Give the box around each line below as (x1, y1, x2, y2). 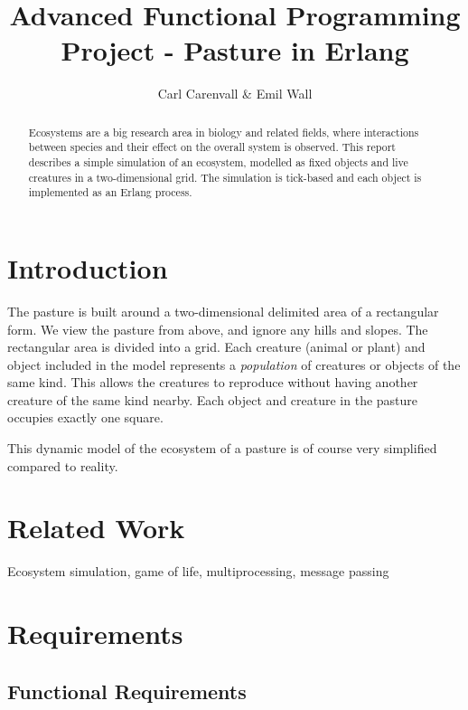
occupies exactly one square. (7, 408, 164, 427)
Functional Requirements (7, 677, 247, 705)
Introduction (7, 249, 168, 286)
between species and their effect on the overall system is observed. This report (28, 139, 396, 155)
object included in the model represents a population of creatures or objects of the (7, 355, 461, 374)
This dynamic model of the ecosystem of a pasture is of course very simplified (7, 439, 437, 458)
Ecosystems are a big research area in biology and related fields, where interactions (28, 124, 419, 139)
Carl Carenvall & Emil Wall (157, 84, 313, 103)
